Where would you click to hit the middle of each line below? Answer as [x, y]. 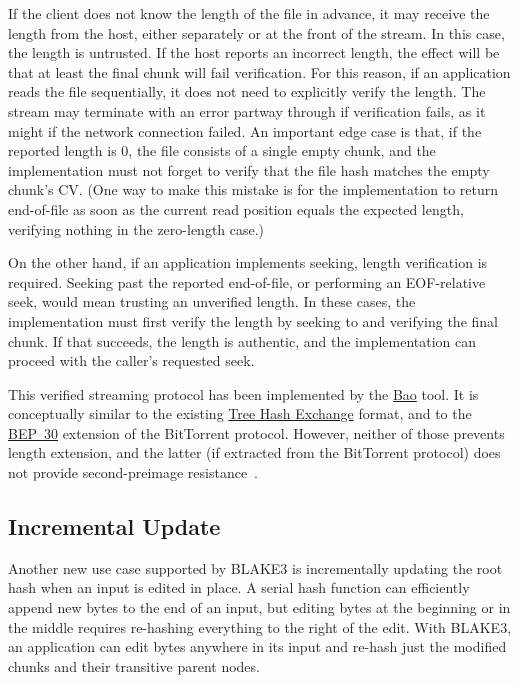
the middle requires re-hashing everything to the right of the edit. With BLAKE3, [260, 626]
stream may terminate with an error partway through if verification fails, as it [247, 110]
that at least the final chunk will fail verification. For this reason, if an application [259, 71]
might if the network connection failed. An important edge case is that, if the [245, 130]
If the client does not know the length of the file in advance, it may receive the [249, 13]
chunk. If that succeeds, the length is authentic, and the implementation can [242, 340]
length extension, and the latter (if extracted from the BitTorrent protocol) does [254, 452]
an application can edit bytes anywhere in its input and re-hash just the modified [257, 646]
